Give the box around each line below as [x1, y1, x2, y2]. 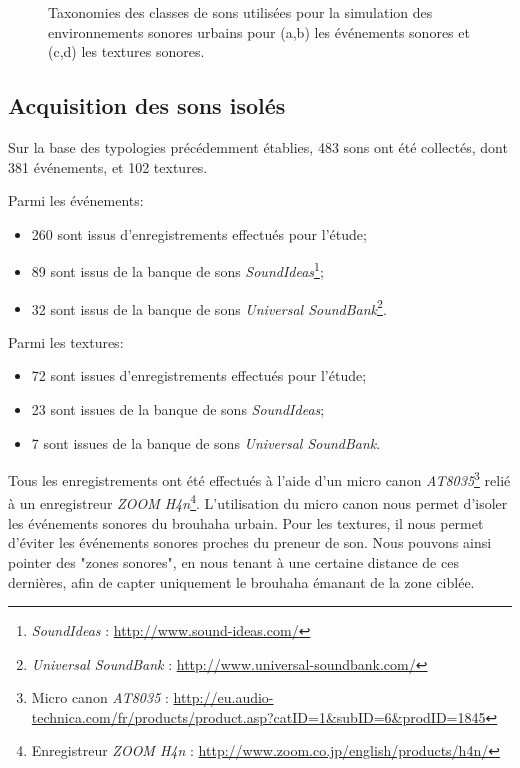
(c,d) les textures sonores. [48, 41, 205, 62]
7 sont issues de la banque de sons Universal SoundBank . [31, 432, 381, 453]
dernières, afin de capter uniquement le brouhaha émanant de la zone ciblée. [8, 571, 475, 592]
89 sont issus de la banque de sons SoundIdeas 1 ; [31, 258, 324, 282]
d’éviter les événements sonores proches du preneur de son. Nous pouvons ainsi [8, 532, 492, 553]
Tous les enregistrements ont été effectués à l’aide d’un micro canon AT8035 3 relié [8, 467, 511, 490]
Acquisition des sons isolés [8, 90, 286, 121]
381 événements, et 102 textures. [8, 156, 208, 177]
